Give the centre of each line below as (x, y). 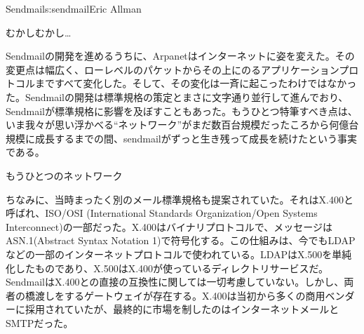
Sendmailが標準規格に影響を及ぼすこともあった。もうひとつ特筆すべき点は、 (182, 111)
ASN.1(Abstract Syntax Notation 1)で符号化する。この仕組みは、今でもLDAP (181, 240)
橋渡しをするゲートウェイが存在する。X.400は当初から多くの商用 (175, 295)
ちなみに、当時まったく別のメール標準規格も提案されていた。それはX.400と (180, 199)
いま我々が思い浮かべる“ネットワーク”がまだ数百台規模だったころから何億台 (182, 125)
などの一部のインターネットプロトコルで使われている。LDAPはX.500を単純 (179, 254)
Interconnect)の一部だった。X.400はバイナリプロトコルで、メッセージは (169, 226)
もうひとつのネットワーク (64, 175)
